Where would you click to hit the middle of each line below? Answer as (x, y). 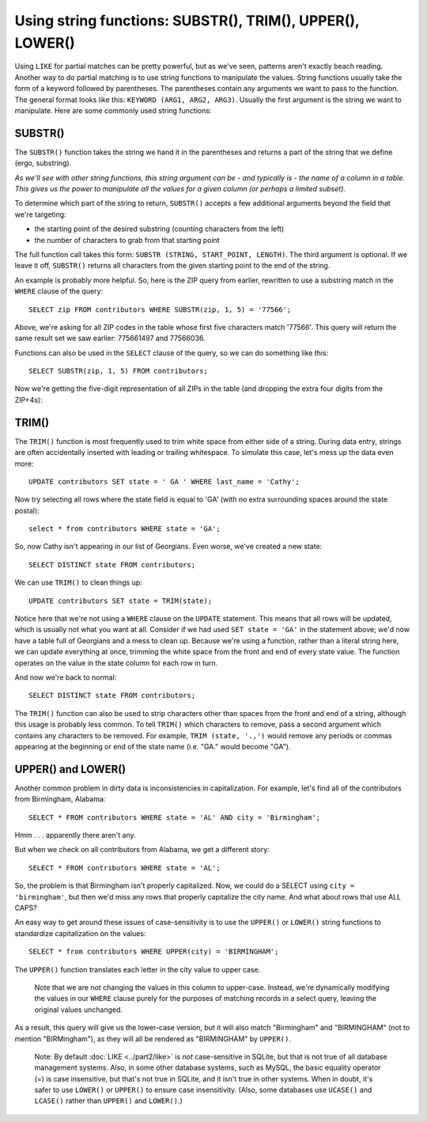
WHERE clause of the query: (59, 291)
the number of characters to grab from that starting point (127, 240)
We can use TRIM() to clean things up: (78, 582)
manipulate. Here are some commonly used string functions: (113, 110)
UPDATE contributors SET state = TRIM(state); (121, 601)
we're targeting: (40, 214)
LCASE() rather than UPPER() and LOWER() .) (109, 1101)
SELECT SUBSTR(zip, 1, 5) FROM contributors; (119, 371)
